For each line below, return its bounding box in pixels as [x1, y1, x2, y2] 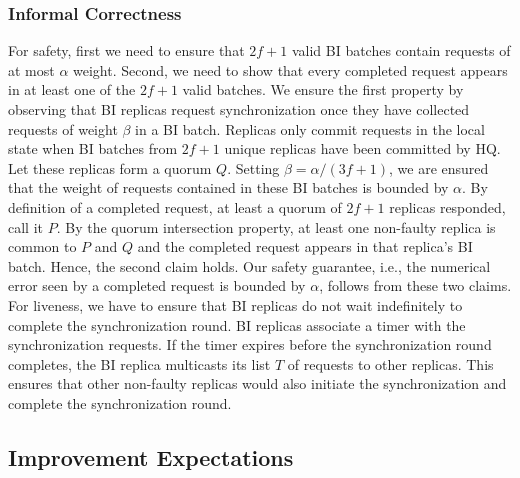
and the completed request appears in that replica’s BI [137, 236, 473, 257]
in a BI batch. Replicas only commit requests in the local [135, 118, 485, 139]
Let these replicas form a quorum [8, 157, 212, 178]
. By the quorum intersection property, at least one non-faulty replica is [56, 216, 496, 237]
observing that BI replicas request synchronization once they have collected [8, 99, 470, 119]
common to [8, 236, 77, 257]
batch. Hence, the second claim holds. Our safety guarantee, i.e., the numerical [8, 255, 491, 276]
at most [8, 59, 55, 80]
